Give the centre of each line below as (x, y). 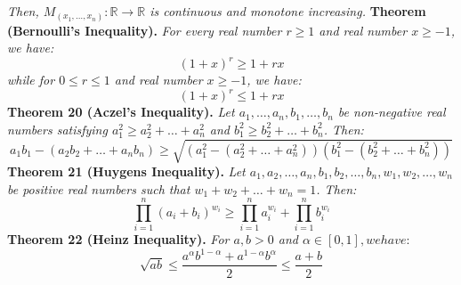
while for (31, 80)
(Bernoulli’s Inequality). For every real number (145, 30)
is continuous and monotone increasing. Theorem (288, 11)
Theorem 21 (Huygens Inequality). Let (126, 171)
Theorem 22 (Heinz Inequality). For (118, 239)
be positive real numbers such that (99, 188)
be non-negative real (392, 112)
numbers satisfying (57, 129)
